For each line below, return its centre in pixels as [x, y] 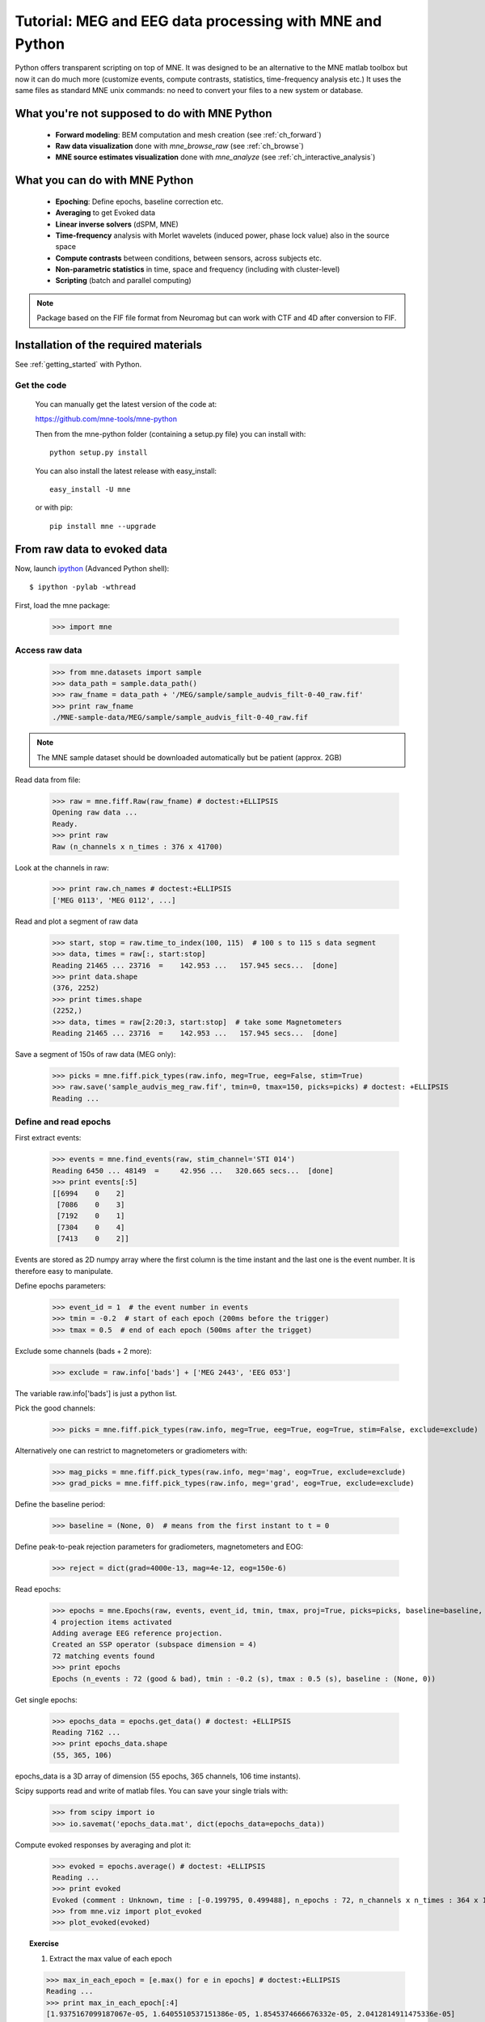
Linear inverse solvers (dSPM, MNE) [117, 224]
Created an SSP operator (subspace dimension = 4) [155, 1645]
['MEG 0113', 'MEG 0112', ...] [114, 900]
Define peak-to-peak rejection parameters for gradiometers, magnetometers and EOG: [159, 1547]
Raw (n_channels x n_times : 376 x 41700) [137, 846]
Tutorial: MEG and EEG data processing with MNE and [198, 21]
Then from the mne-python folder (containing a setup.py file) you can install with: [171, 434]
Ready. [65, 824]
